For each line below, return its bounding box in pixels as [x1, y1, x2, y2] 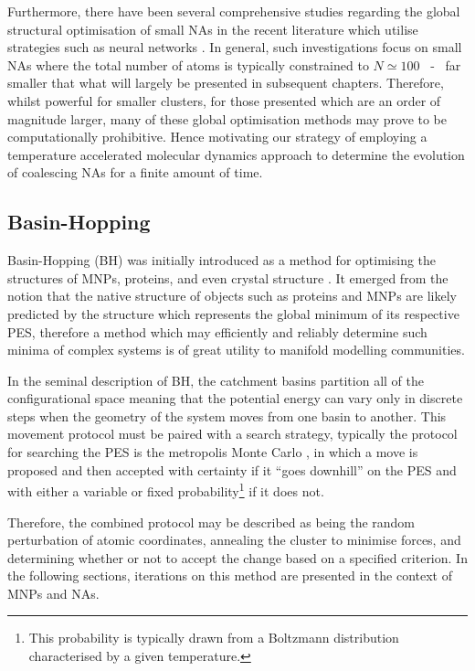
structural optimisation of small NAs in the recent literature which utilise [7, 19, 418, 38]
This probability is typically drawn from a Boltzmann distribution [28, 628, 399, 647]
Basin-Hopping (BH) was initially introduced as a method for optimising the [7, 250, 437, 270]
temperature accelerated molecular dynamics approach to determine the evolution [7, 144, 465, 164]
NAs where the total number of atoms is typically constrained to [7, 55, 369, 74]
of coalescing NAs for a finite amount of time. [7, 163, 263, 182]
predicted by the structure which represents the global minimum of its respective [7, 304, 459, 323]
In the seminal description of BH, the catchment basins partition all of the [7, 370, 424, 389]
